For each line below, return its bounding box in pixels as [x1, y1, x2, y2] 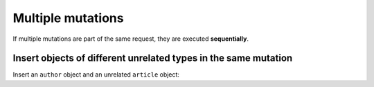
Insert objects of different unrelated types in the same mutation [12, 52, 293, 64]
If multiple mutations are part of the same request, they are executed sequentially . [12, 35, 249, 43]
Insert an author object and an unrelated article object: [12, 70, 180, 79]
